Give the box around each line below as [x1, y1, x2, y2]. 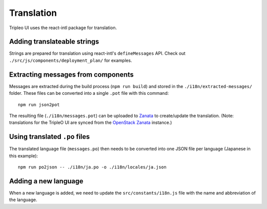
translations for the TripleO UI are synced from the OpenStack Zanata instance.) [9, 120, 173, 125]
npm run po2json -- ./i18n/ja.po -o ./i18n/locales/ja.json [18, 165, 167, 170]
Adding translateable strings [9, 38, 99, 46]
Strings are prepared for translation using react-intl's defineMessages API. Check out [9, 50, 185, 56]
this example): [9, 153, 38, 159]
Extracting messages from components [9, 70, 134, 79]
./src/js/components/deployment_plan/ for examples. [9, 57, 132, 63]
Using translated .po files [9, 132, 90, 141]
